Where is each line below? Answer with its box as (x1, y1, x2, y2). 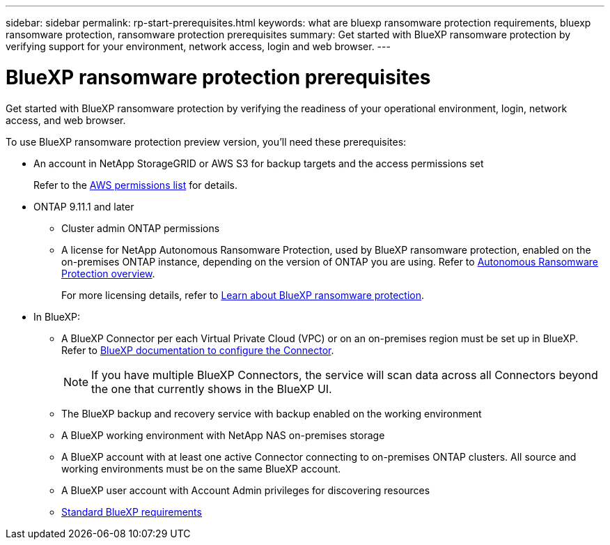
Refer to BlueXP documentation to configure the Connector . (61, 344, 334, 356)
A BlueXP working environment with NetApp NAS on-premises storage (61, 429, 385, 441)
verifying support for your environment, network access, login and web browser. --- (6, 40, 391, 52)
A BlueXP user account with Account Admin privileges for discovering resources (61, 484, 430, 496)
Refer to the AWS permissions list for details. (33, 178, 237, 191)
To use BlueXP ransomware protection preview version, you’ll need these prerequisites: (6, 135, 407, 148)
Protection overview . (61, 267, 155, 279)
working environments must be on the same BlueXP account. (61, 462, 341, 475)
